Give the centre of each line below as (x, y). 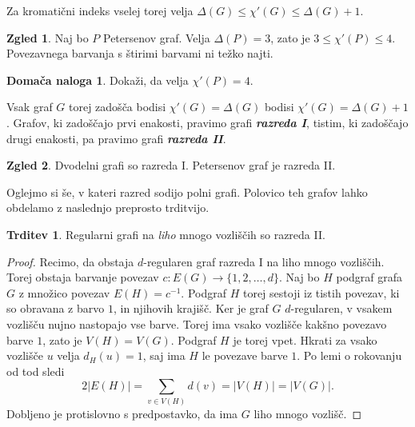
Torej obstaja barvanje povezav (83, 277)
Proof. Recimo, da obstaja (70, 261)
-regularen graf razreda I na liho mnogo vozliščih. (264, 261)
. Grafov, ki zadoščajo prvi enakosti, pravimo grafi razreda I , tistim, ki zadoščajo (207, 122)
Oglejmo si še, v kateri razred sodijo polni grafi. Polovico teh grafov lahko (187, 192)
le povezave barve (245, 355)
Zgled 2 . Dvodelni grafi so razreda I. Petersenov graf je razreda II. (171, 165)
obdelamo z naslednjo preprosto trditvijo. (108, 208)
